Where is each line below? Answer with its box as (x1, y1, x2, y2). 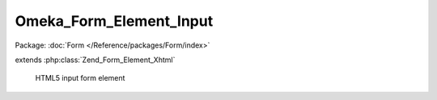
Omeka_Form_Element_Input (15, 12, 214, 30)
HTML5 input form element (35, 73, 125, 83)
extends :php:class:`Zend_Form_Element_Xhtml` (15, 55, 176, 65)
